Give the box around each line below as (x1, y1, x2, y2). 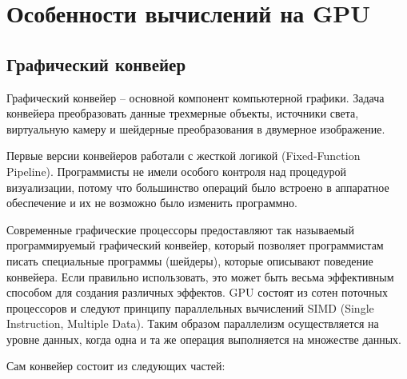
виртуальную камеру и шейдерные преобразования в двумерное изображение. (6, 120, 385, 137)
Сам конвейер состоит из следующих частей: (6, 357, 225, 374)
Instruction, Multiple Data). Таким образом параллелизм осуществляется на (6, 315, 379, 332)
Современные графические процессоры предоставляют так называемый (6, 221, 354, 237)
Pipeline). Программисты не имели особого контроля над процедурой (6, 162, 346, 179)
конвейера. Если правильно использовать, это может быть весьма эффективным (6, 268, 394, 285)
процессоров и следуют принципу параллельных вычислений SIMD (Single (6, 299, 374, 316)
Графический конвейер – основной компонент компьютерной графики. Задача (6, 89, 385, 106)
